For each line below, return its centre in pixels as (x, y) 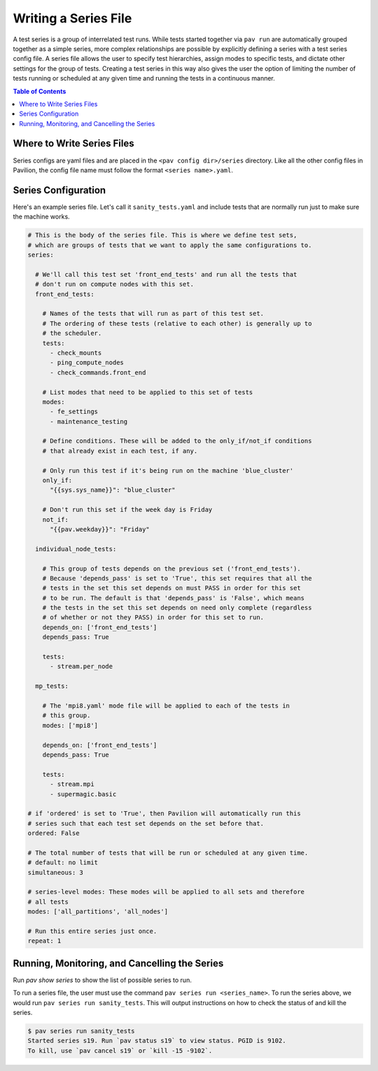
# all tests (48, 901)
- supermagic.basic (83, 794)
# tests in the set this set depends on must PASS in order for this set (171, 588)
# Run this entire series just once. (92, 931)
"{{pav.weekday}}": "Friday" (100, 529)
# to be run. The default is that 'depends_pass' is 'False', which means (173, 598)
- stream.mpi (72, 784)
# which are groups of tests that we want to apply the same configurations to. (170, 245)
